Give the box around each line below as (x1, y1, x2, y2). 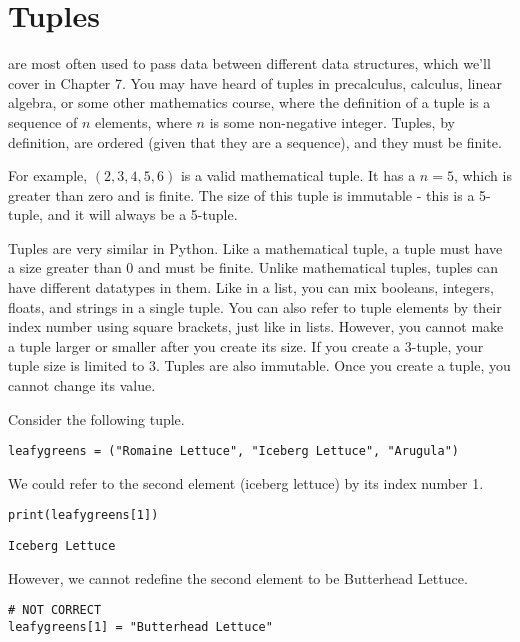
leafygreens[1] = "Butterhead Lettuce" (8, 620, 273, 635)
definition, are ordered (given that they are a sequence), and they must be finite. (8, 131, 502, 152)
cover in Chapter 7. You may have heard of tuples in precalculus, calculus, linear (8, 72, 502, 93)
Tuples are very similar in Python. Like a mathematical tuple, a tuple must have (8, 237, 503, 258)
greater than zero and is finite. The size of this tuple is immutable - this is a (8, 184, 475, 205)
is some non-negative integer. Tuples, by (209, 111, 455, 132)
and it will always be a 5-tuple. (47, 204, 238, 225)
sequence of (8, 111, 78, 132)
